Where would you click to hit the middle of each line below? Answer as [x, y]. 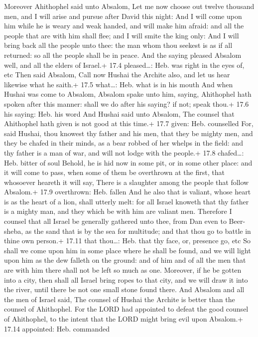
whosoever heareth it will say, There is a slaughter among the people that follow [127, 182]
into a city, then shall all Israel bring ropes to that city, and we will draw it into [126, 279]
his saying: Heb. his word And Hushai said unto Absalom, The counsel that [119, 113]
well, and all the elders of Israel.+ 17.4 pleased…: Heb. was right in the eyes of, [124, 65]
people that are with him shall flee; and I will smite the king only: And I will [122, 35]
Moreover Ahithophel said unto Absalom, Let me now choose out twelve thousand [129, 6]
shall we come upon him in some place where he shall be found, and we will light [128, 250]
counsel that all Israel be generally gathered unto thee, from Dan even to [115, 221]
